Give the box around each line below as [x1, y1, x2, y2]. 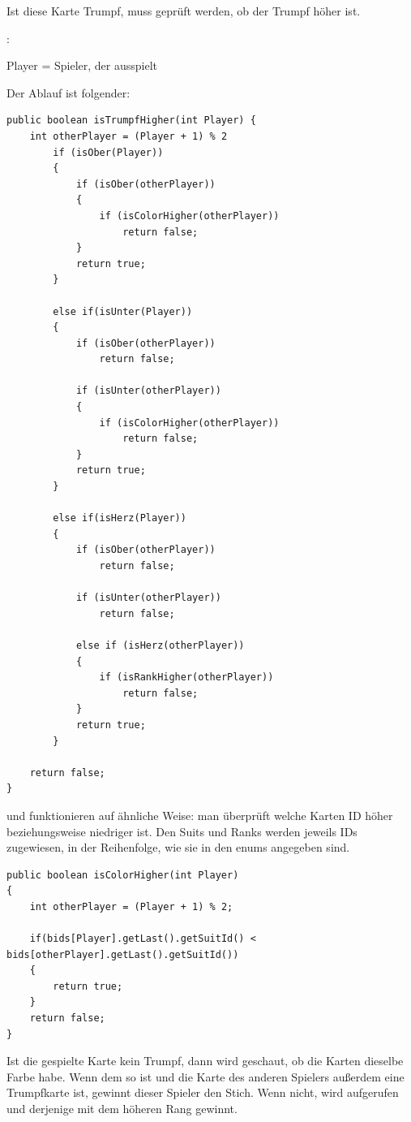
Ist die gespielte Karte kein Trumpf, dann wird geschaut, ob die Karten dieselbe [6, 1052, 404, 1069]
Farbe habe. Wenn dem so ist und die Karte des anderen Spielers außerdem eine [6, 1068, 405, 1085]
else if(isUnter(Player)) [53, 305, 193, 317]
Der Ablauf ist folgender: [6, 84, 131, 101]
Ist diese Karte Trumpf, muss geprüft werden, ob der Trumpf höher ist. [6, 2, 361, 19]
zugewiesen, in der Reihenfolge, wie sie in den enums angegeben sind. [6, 839, 350, 856]
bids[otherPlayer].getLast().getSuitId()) [6, 948, 239, 960]
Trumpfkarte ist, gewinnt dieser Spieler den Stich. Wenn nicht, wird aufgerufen [6, 1084, 399, 1101]
